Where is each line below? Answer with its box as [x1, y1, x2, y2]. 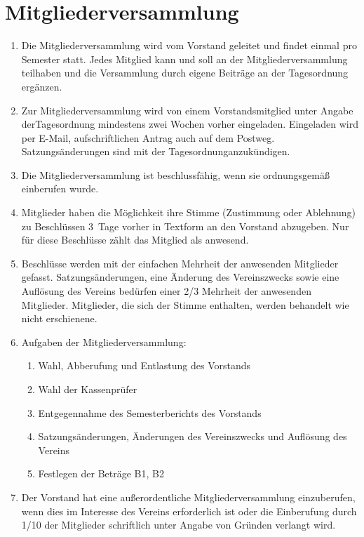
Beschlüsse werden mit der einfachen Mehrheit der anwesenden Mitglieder [21, 256, 339, 270]
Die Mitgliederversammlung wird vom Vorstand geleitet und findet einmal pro [21, 38, 357, 53]
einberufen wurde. [21, 181, 99, 196]
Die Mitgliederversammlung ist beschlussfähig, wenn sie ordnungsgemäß [21, 167, 330, 182]
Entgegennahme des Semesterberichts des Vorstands [38, 405, 262, 420]
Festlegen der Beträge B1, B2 [38, 466, 164, 481]
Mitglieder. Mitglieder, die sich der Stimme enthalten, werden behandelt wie [21, 297, 349, 312]
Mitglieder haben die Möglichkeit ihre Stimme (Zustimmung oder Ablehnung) [21, 205, 356, 220]
